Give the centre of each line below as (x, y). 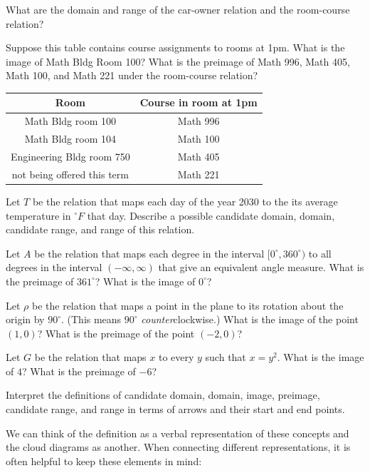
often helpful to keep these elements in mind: (104, 461)
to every (176, 357)
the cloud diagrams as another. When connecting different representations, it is (178, 447)
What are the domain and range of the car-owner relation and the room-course (178, 9)
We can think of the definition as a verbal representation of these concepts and (178, 433)
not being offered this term (70, 174)
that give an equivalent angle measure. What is (261, 267)
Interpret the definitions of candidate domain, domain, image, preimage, (163, 395)
